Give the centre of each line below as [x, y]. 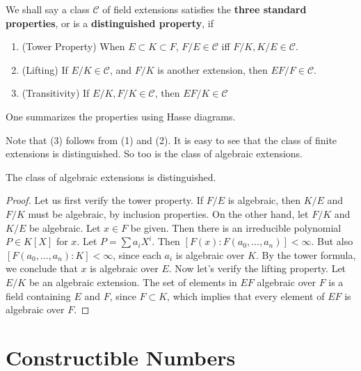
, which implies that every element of [246, 295]
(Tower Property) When [73, 46]
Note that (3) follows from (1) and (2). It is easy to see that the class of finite [171, 140]
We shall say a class [48, 9]
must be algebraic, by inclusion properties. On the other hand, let [168, 213]
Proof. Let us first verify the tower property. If [104, 200]
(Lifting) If [45, 69]
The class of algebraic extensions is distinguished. [111, 176]
